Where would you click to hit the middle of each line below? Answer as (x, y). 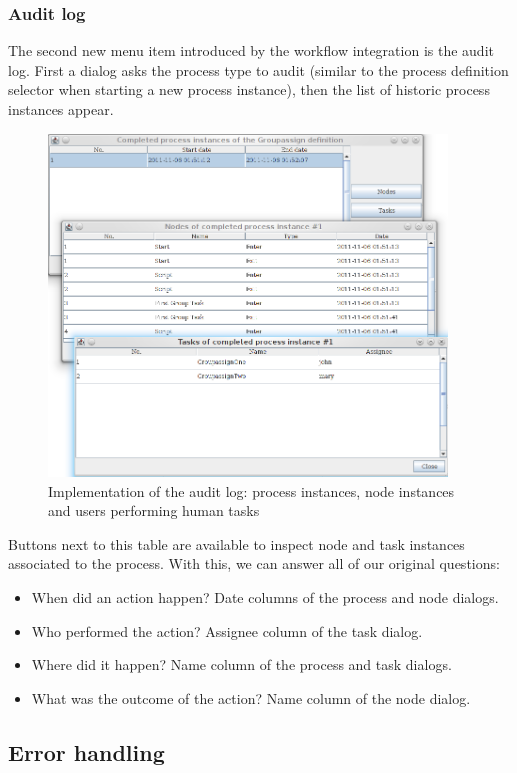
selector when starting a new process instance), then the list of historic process (249, 89)
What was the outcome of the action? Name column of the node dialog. (251, 697)
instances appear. (61, 109)
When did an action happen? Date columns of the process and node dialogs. (265, 597)
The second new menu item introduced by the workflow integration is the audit (251, 50)
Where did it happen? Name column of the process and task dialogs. (241, 664)
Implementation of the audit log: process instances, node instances (251, 490)
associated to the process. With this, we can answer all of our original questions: (254, 563)
